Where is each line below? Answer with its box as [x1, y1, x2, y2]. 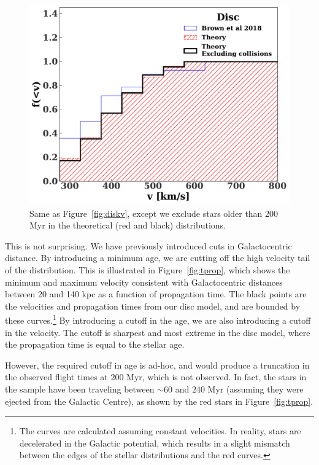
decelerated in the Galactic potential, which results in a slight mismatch [19, 436, 290, 449]
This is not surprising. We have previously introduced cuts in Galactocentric [5, 239, 292, 252]
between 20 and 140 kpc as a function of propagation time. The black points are [5, 287, 307, 300]
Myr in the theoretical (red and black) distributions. [29, 219, 226, 232]
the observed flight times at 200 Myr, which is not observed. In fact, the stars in [5, 370, 307, 383]
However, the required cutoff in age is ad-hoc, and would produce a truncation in [5, 358, 310, 371]
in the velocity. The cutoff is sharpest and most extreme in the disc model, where [5, 326, 310, 338]
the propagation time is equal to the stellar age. [5, 338, 185, 351]
